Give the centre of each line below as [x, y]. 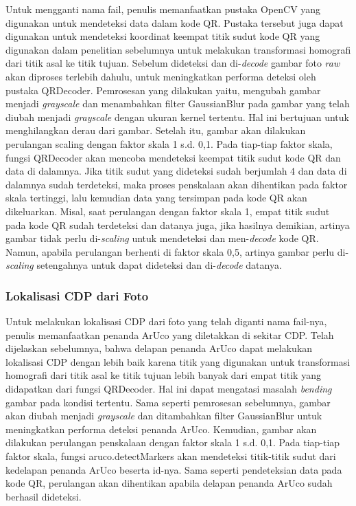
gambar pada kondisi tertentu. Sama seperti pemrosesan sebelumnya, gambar [168, 402]
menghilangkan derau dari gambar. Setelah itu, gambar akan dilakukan [156, 130]
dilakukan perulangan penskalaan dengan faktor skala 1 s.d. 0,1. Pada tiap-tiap [173, 442]
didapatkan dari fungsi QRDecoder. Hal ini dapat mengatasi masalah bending [169, 389]
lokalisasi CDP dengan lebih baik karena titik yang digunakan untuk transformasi [178, 361]
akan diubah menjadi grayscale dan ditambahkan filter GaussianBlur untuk [164, 416]
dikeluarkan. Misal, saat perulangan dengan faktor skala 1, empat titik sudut [168, 211]
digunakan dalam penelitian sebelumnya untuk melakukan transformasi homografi [178, 49]
